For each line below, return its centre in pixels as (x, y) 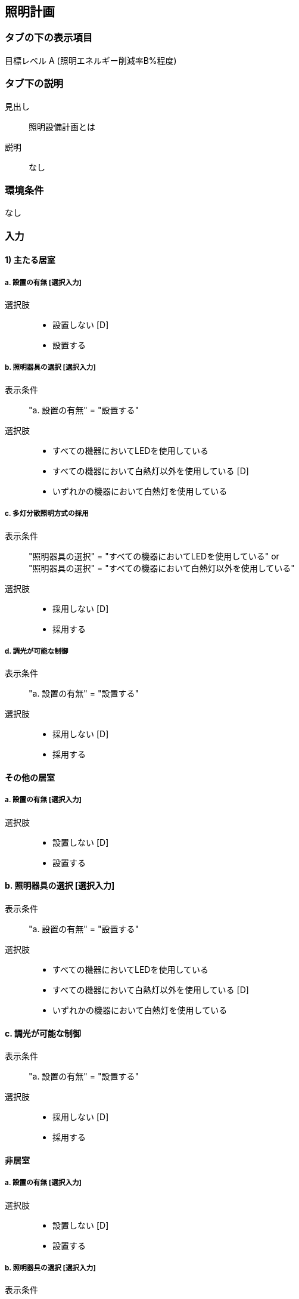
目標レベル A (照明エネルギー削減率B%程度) (91, 60)
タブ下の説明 (34, 84)
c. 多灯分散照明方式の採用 (47, 514)
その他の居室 (30, 778)
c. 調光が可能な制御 (43, 1033)
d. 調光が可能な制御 (37, 652)
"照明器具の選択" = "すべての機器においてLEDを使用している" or (154, 556)
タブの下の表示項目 (49, 38)
